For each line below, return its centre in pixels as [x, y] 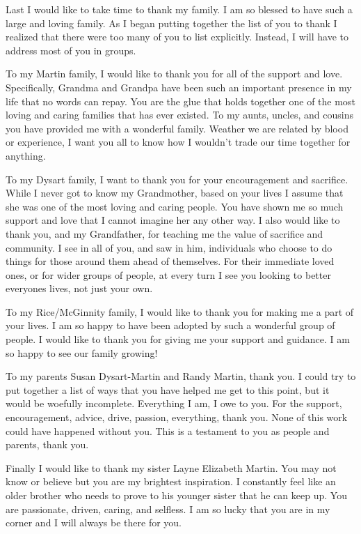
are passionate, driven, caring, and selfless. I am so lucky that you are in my [168, 509]
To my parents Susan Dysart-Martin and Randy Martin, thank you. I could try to [181, 376]
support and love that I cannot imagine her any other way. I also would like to [173, 220]
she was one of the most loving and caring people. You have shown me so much [175, 206]
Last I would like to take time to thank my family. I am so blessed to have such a [179, 9]
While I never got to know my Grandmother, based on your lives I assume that [175, 193]
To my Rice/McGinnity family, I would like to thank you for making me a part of [180, 311]
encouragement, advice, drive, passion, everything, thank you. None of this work [177, 417]
